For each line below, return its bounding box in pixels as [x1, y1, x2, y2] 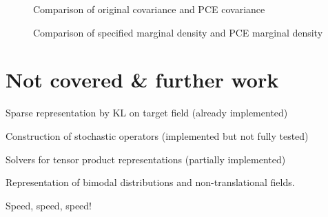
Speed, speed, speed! [6, 198, 92, 212]
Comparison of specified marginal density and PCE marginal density [33, 25, 323, 39]
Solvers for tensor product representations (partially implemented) [6, 152, 286, 166]
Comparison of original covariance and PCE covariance [33, 2, 265, 16]
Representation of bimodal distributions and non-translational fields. [6, 175, 295, 189]
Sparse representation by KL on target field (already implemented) [6, 105, 288, 120]
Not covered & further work [6, 65, 279, 94]
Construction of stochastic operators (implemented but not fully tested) [6, 128, 309, 143]
